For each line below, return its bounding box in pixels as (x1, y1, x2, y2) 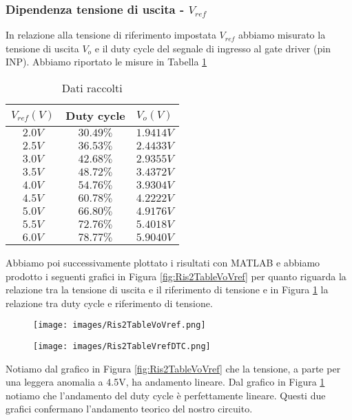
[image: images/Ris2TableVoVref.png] (33, 320, 206, 330)
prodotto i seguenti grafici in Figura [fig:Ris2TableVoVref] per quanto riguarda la (6, 269, 346, 283)
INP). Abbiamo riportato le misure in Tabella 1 (6, 54, 207, 69)
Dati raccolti (61, 80, 123, 96)
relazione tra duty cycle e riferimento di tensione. (6, 295, 213, 310)
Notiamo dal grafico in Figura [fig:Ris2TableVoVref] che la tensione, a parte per (6, 361, 341, 375)
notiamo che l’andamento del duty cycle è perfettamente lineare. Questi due (6, 388, 326, 402)
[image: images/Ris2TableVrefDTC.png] (33, 342, 211, 352)
